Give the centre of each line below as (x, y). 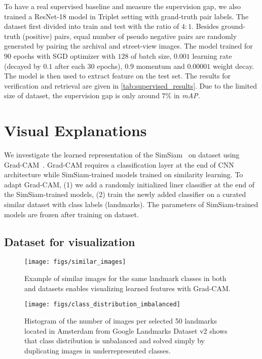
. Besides (205, 26)
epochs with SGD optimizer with (64, 55)
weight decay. (233, 66)
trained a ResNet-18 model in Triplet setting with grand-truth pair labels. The (126, 16)
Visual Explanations (76, 130)
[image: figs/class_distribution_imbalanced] (102, 305)
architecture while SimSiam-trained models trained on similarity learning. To (124, 174)
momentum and (160, 66)
